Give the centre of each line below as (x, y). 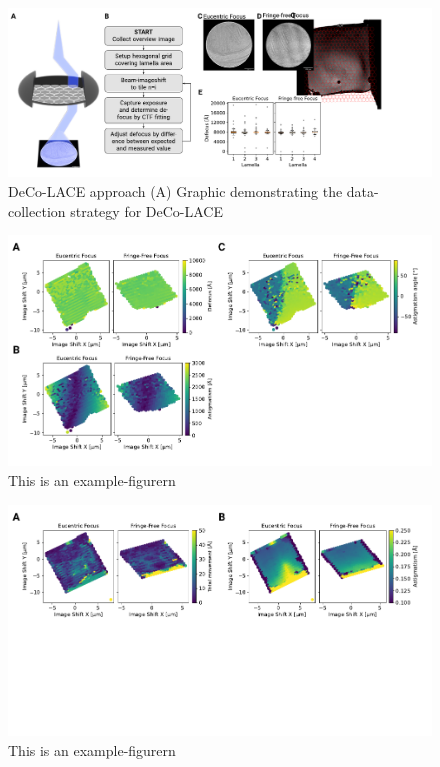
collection (37, 210)
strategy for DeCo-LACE (146, 210)
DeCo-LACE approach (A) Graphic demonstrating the (175, 190)
